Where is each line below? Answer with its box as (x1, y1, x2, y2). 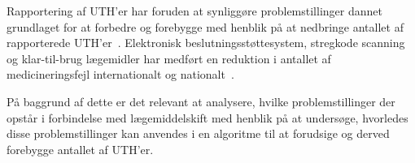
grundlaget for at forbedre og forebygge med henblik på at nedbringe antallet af (7, 18, 404, 35)
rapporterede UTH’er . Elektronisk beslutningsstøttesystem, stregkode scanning (7, 34, 405, 51)
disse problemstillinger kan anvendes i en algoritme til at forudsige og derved (7, 125, 390, 142)
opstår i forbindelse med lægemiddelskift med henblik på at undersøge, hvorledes (7, 109, 408, 126)
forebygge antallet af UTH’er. (7, 140, 154, 157)
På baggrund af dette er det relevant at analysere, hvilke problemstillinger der (7, 92, 395, 109)
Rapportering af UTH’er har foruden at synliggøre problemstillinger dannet (7, 2, 382, 19)
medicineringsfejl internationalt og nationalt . (7, 66, 234, 83)
